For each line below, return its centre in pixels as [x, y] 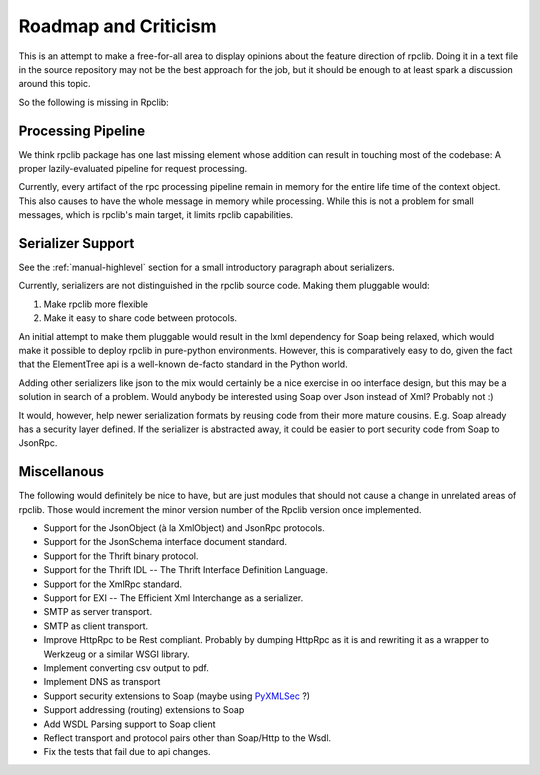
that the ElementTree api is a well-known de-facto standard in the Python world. [183, 364]
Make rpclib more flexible [96, 304]
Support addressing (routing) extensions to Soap [144, 710]
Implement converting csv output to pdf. [126, 667]
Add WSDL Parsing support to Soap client [129, 724]
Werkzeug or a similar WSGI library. [116, 654]
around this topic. [54, 84]
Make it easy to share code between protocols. [140, 318]
